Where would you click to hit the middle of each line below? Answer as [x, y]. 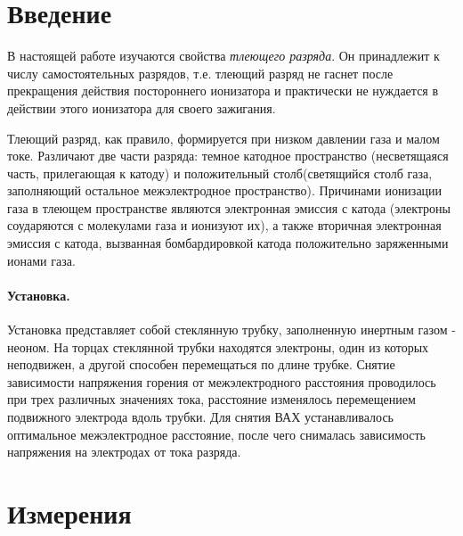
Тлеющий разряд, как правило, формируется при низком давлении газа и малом [223, 138]
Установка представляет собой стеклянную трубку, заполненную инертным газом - [231, 330]
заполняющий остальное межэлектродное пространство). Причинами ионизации [225, 190]
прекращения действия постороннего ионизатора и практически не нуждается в [223, 91]
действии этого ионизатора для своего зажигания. [142, 107]
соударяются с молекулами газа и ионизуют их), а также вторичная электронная [224, 225]
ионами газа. [41, 260]
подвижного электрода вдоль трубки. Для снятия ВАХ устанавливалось [200, 417]
